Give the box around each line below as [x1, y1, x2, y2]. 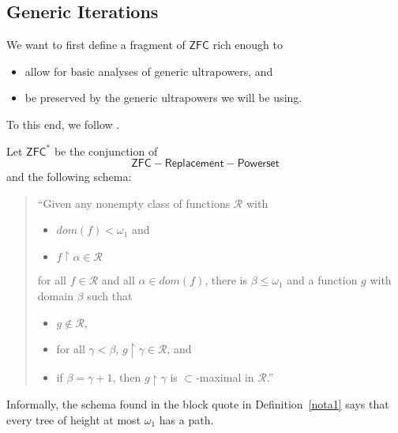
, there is [205, 272, 248, 288]
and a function [287, 272, 358, 288]
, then [112, 368, 141, 385]
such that [87, 287, 133, 303]
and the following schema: [6, 168, 132, 185]
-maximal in [196, 368, 254, 385]
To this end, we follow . [6, 115, 120, 132]
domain [37, 287, 73, 303]
